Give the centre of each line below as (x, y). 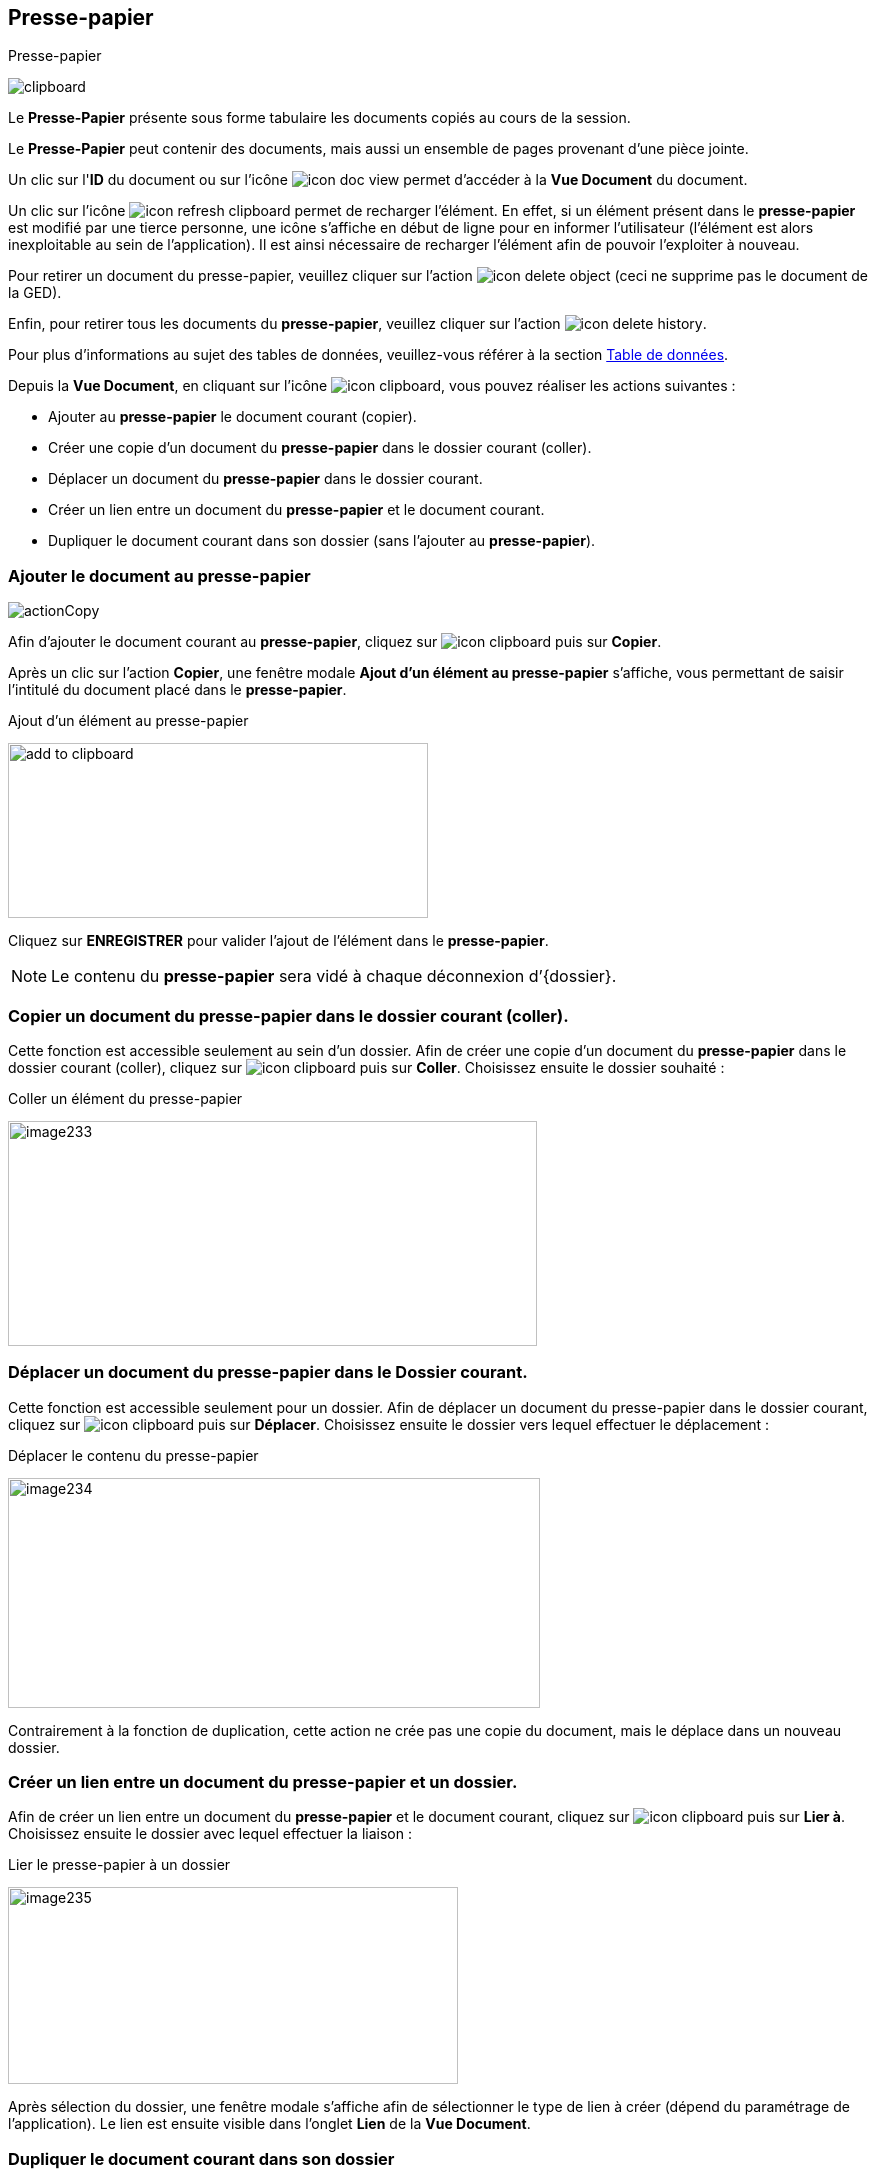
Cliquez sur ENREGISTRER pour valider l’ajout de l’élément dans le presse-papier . (278, 941)
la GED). (35, 293)
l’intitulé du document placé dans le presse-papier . (177, 690)
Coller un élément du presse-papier (125, 1098)
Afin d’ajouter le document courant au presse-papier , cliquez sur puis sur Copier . (335, 642)
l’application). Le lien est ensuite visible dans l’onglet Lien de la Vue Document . (269, 2124)
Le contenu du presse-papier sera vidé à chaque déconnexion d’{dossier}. (334, 976)
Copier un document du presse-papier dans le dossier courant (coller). (288, 1015)
